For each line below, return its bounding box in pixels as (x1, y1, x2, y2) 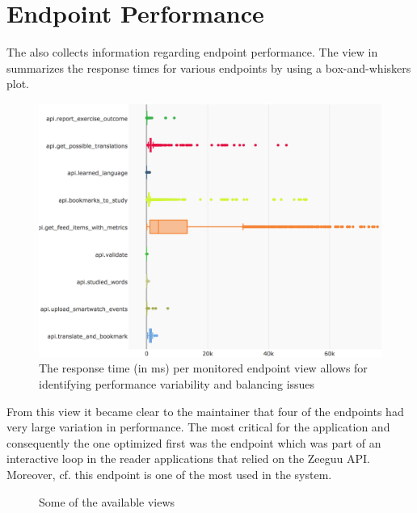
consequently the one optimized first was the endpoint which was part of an (6, 434, 381, 451)
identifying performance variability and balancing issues (39, 375, 315, 392)
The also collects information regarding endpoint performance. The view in (6, 44, 378, 61)
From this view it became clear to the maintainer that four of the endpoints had (6, 402, 404, 419)
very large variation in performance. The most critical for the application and (6, 418, 390, 435)
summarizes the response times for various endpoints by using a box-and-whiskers (6, 59, 411, 76)
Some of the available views (39, 493, 175, 510)
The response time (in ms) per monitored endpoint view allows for (39, 360, 368, 376)
